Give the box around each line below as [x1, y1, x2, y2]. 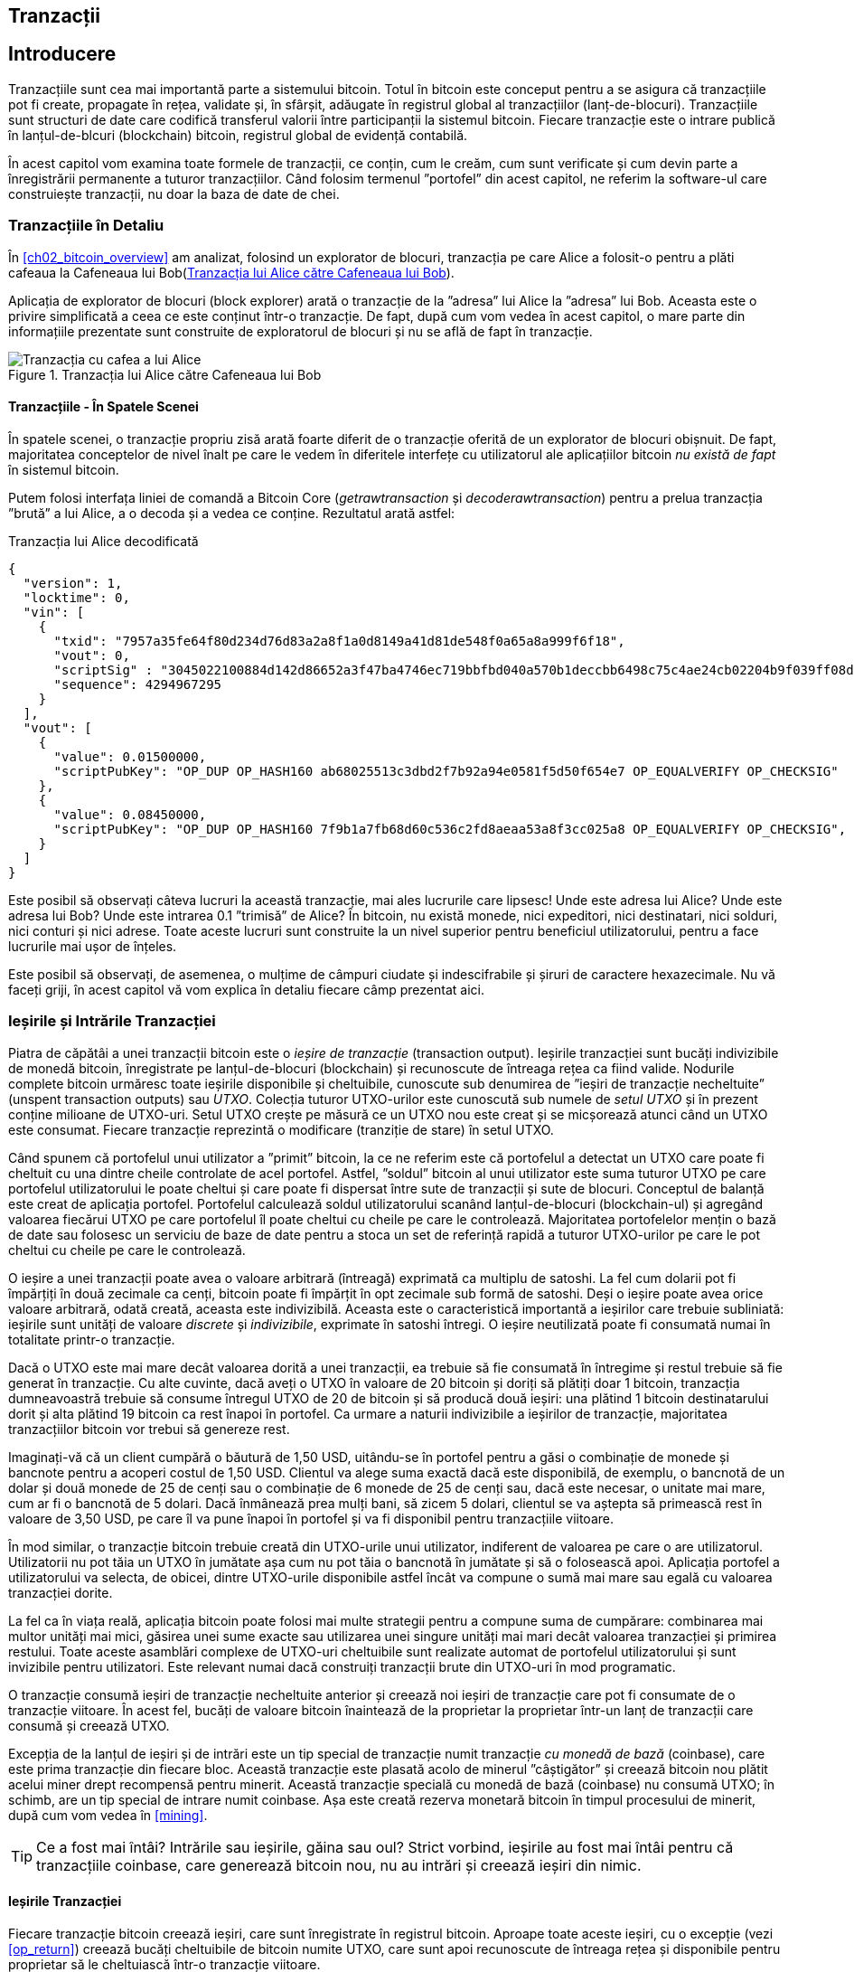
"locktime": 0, [23, 590, 130, 605]
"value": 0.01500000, [53, 749, 207, 764]
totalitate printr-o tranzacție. [8, 1331, 175, 1347]
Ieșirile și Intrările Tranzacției [8, 1012, 216, 1031]
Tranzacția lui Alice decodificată [8, 533, 199, 549]
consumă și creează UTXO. [8, 1717, 170, 1733]
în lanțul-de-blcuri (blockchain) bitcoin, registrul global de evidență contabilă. [8, 127, 468, 143]
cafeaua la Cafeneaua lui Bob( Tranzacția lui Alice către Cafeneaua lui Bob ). [8, 264, 455, 280]
